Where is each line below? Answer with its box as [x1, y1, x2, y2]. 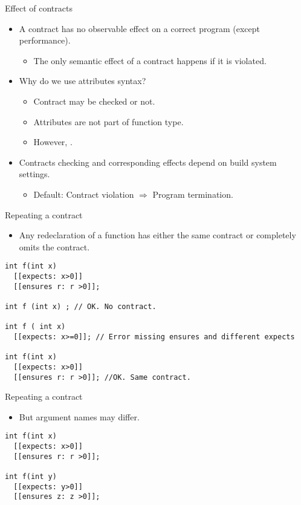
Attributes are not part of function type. [33, 115, 184, 128]
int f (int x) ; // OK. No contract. [5, 302, 157, 311]
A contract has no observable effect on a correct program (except [19, 22, 260, 34]
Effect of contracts [5, 2, 73, 14]
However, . [33, 135, 73, 148]
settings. [19, 168, 50, 180]
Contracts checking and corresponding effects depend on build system [19, 155, 277, 168]
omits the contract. [19, 240, 90, 253]
